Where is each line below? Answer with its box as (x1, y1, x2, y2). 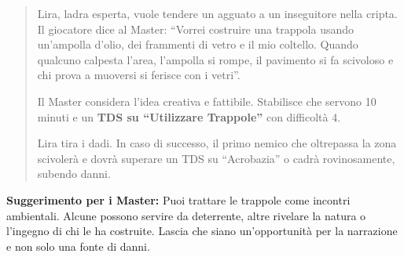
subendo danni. (37, 165, 111, 182)
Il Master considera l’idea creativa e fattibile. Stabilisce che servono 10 (37, 92, 376, 109)
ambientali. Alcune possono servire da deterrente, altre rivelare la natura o (6, 207, 366, 223)
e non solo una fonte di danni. (6, 237, 150, 254)
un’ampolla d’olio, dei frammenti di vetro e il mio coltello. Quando (37, 36, 358, 52)
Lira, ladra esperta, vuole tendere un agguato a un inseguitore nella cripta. (37, 5, 398, 21)
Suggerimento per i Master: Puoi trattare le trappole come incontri (6, 191, 351, 208)
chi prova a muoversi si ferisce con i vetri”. (37, 67, 241, 83)
